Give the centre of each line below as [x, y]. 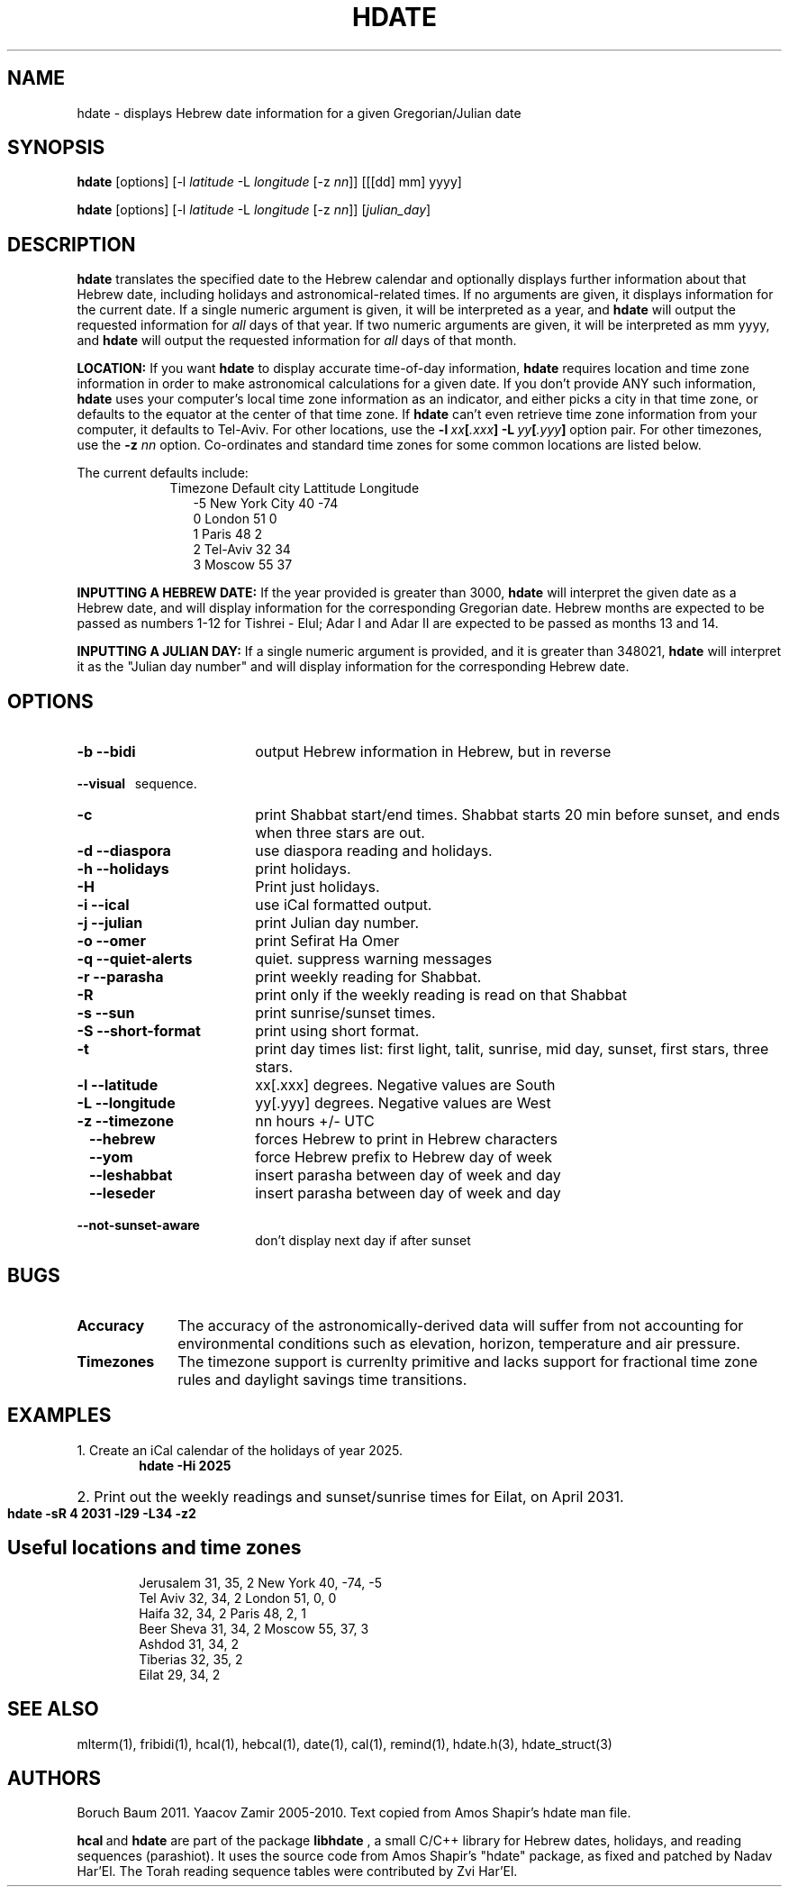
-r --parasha [120, 977]
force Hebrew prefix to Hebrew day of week [404, 1157]
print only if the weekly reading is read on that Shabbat [441, 995]
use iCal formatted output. [344, 905]
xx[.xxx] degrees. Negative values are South [405, 1085]
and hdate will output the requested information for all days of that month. [297, 341]
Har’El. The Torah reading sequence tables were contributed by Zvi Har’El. [297, 1871]
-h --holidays [123, 869]
